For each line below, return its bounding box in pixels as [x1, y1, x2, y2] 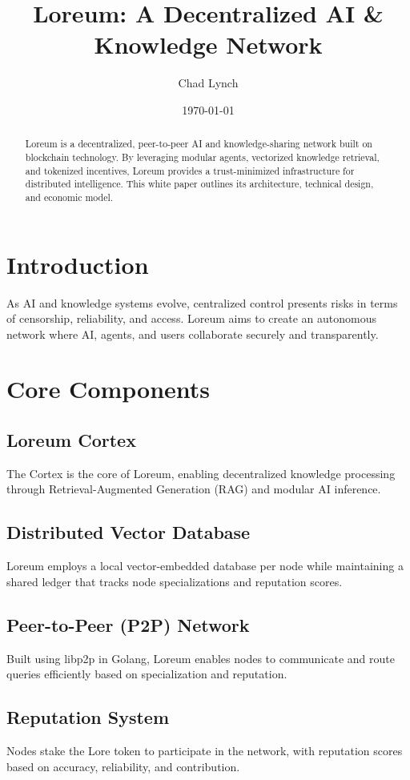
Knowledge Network [94, 28, 323, 61]
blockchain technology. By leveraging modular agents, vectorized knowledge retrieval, [25, 150, 380, 163]
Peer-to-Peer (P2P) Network [6, 612, 250, 637]
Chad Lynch [178, 74, 239, 91]
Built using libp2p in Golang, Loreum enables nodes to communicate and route [6, 649, 395, 666]
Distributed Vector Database [6, 520, 251, 545]
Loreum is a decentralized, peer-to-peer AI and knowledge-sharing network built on [25, 137, 372, 151]
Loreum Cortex [6, 428, 136, 452]
